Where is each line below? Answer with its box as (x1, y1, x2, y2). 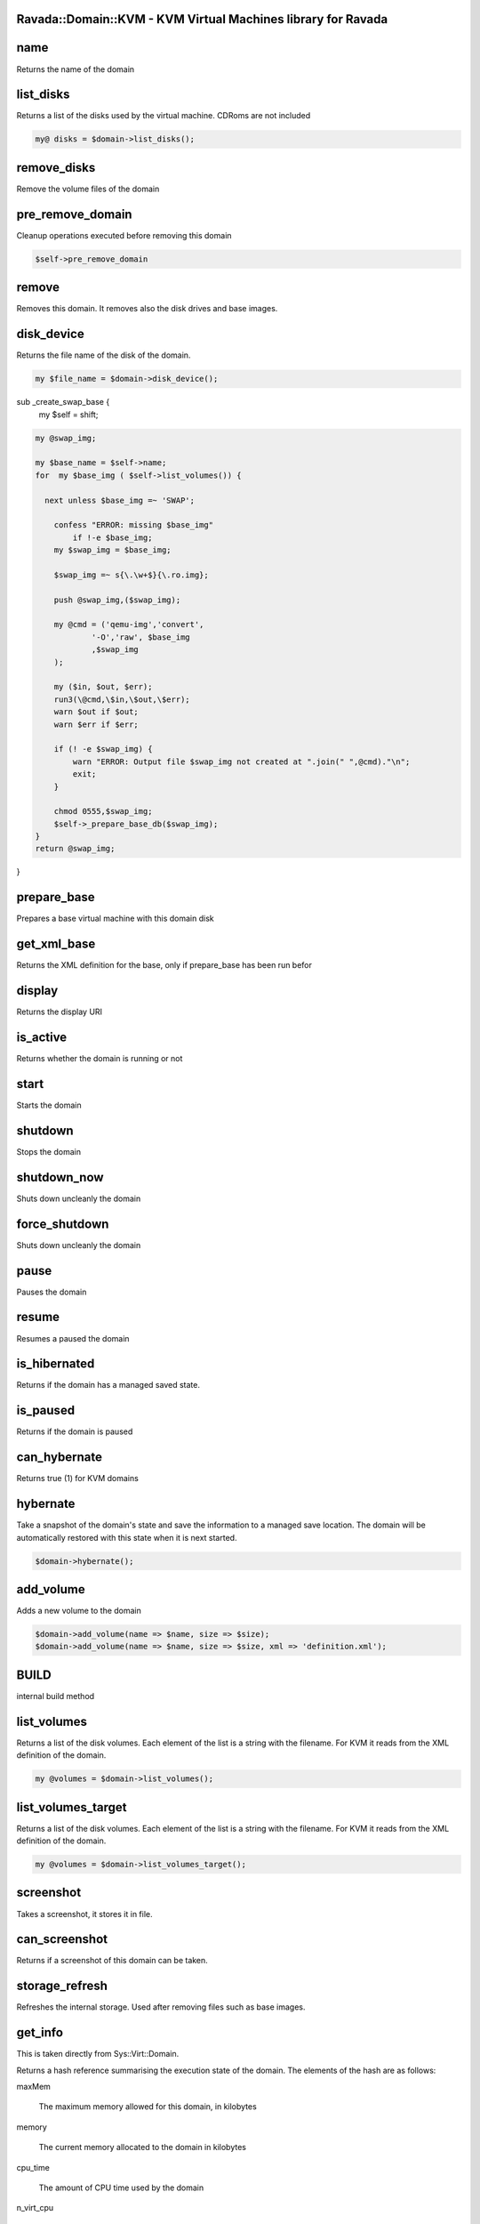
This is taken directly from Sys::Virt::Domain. (16, 2049, 180, 2059)
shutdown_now (16, 1170, 104, 1185)
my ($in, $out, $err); (53, 681, 153, 692)
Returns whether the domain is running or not (16, 1053, 183, 1064)
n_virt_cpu (16, 2203, 54, 2213)
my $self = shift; (38, 409, 99, 420)
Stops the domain (16, 1146, 82, 1156)
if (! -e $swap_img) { (53, 744, 153, 754)
